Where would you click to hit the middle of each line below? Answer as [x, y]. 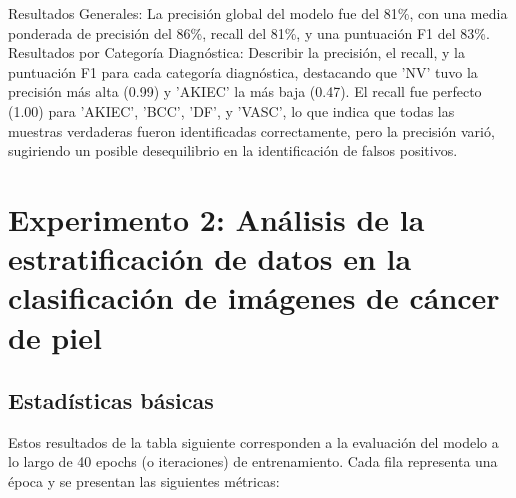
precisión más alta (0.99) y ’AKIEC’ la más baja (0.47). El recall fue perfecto [245, 91]
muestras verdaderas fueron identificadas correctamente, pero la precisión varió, [251, 130]
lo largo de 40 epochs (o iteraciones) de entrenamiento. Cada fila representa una [253, 461]
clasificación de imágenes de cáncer [254, 297]
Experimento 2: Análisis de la [216, 218]
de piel [55, 336]
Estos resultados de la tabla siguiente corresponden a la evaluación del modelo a [253, 441]
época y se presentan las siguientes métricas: [144, 481]
